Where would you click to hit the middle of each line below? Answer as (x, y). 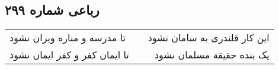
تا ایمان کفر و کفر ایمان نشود (69, 55)
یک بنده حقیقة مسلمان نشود (212, 55)
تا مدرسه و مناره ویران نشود (68, 38)
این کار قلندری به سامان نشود (209, 38)
